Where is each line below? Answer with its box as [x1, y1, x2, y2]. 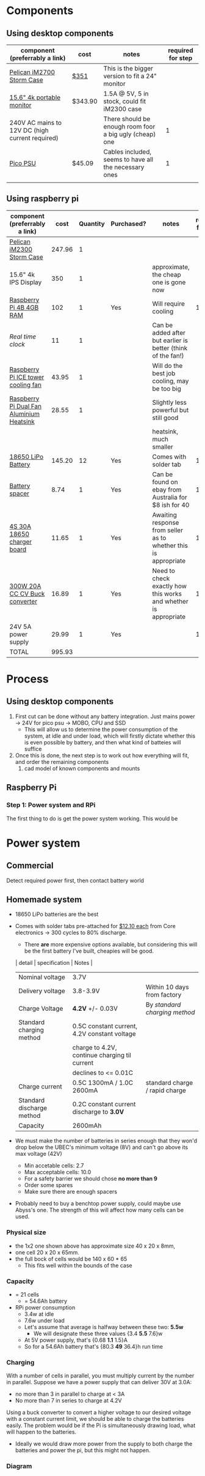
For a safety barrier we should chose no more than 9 [24, 1175, 157, 1182]
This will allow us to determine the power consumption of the [24, 725, 178, 733]
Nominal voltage [18, 973, 65, 981]
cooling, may [152, 376, 189, 385]
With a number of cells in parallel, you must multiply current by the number [6, 1372, 195, 1379]
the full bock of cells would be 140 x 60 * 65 [15, 1255, 128, 1262]
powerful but [152, 405, 189, 414]
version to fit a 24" [103, 72, 157, 80]
